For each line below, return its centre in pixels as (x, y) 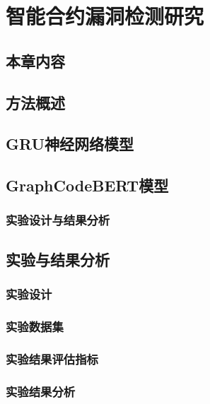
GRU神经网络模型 (70, 144)
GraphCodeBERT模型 (87, 185)
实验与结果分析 (58, 259)
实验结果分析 (41, 391)
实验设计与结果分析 (58, 220)
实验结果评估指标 (52, 358)
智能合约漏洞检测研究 (105, 16)
